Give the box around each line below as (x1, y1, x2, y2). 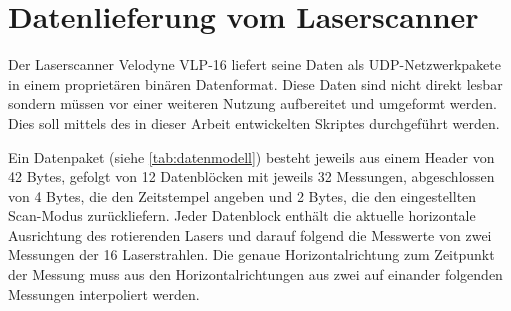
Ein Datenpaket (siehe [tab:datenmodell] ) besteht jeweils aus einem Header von (8, 146, 495, 167)
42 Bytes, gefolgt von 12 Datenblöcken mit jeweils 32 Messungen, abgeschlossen (8, 166, 495, 187)
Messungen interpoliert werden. (8, 283, 200, 304)
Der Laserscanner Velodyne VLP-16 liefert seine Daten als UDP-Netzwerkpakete (8, 54, 501, 75)
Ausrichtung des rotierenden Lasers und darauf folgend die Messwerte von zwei (8, 224, 492, 245)
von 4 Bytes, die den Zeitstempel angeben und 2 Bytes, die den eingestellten (8, 185, 477, 206)
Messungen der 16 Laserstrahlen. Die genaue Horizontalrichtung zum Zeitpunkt (8, 244, 495, 265)
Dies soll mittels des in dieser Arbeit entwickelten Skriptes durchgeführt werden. (8, 112, 500, 133)
